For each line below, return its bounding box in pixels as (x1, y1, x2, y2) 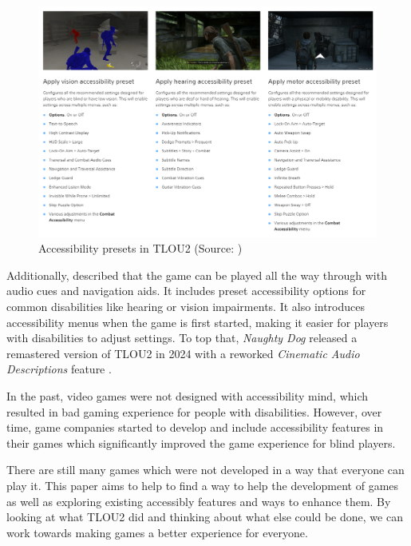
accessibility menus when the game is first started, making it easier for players (6, 313, 389, 330)
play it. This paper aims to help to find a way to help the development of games (6, 476, 399, 493)
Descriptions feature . (6, 361, 112, 377)
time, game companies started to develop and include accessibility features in (6, 419, 384, 436)
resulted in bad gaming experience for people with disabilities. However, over (6, 403, 382, 420)
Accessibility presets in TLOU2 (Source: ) (38, 240, 243, 257)
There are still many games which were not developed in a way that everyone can (6, 461, 405, 478)
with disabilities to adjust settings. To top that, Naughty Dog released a (6, 329, 358, 346)
